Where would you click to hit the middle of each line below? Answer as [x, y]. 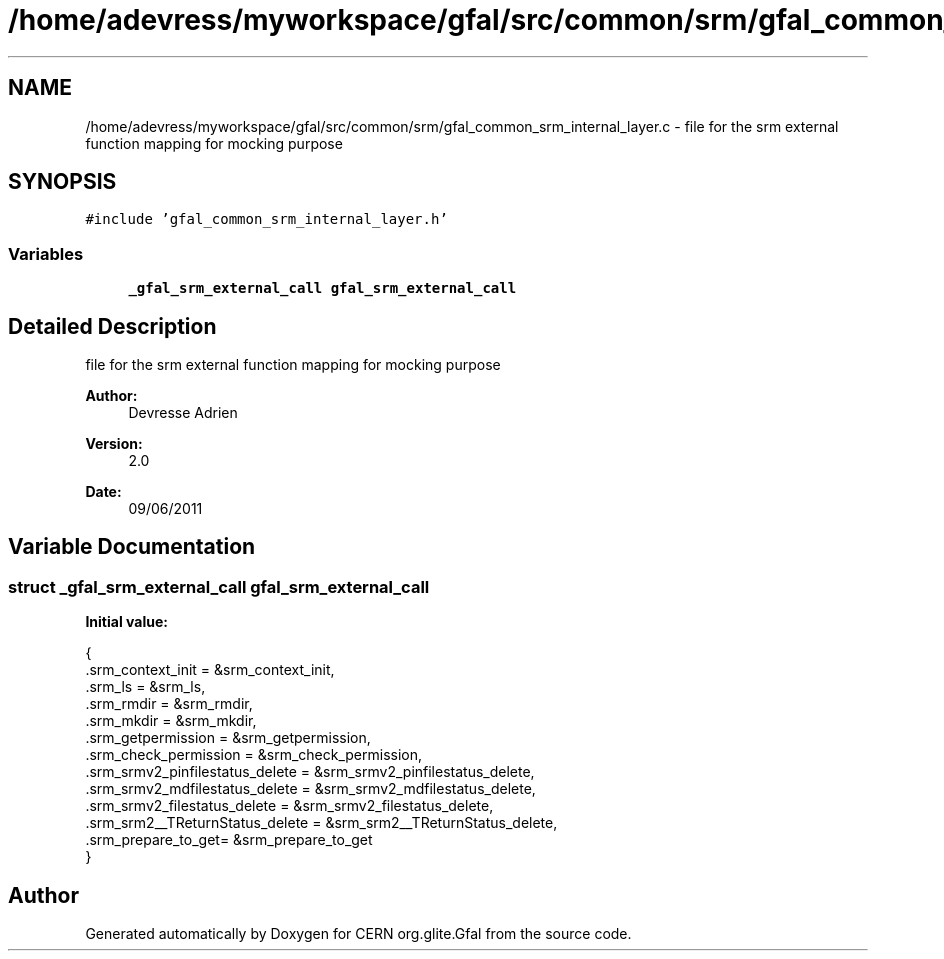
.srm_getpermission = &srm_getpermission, [228, 738]
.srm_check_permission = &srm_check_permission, [254, 755]
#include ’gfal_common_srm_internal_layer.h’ [266, 219]
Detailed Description [112, 326]
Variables [46, 253]
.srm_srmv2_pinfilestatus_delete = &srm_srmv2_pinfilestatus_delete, [310, 772]
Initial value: [126, 622]
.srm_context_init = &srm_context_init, [210, 670]
